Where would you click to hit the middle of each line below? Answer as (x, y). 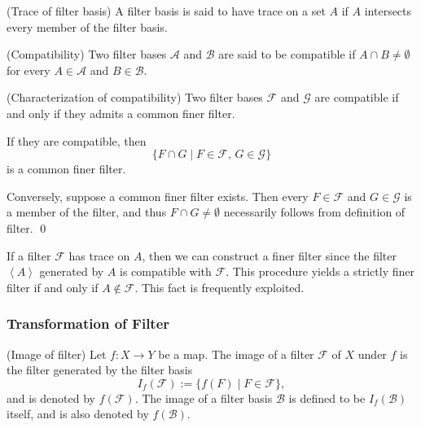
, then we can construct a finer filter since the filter (269, 255)
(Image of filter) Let (57, 354)
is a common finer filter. (66, 169)
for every (29, 70)
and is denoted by (51, 397)
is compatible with (165, 271)
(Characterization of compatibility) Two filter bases (135, 97)
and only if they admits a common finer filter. (121, 113)
